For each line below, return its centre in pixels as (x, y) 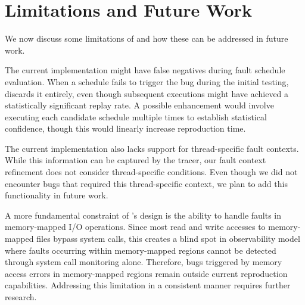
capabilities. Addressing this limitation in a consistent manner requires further (148, 285)
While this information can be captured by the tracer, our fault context (136, 160)
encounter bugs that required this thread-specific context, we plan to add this (146, 183)
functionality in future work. (57, 195)
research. (21, 297)
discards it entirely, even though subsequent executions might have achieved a (147, 93)
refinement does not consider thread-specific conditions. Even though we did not (151, 172)
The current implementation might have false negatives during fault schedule (145, 70)
